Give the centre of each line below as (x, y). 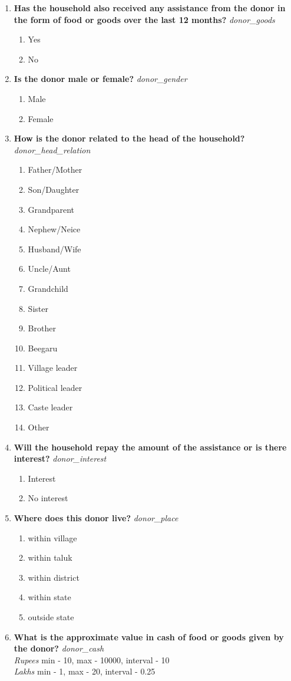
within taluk (50, 557)
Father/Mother (55, 170)
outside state (51, 617)
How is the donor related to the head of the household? (129, 138)
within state (49, 597)
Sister (38, 308)
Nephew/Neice (54, 229)
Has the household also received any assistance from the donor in (150, 8)
